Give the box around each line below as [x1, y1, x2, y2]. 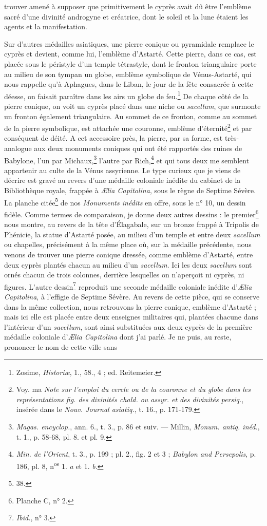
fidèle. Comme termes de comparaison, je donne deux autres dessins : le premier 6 [4, 207, 259, 219]
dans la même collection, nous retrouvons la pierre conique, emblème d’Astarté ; [4, 301, 256, 312]
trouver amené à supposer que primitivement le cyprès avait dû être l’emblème [4, 1, 251, 11]
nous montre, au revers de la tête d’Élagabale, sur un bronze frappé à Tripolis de [4, 219, 259, 230]
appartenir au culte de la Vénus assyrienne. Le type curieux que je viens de [4, 164, 241, 175]
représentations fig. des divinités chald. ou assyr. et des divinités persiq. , [16, 393, 244, 404]
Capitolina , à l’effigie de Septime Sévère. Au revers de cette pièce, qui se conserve [4, 291, 260, 302]
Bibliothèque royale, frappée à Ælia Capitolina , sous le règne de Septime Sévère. [4, 185, 256, 196]
